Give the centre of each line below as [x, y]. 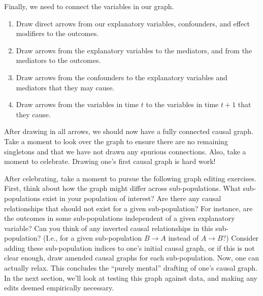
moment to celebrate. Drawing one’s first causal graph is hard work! [110, 161]
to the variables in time [182, 104]
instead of [184, 238]
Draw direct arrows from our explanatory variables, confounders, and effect [133, 23]
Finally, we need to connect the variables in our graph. [89, 6]
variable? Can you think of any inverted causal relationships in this [109, 228]
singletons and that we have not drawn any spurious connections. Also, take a [125, 151]
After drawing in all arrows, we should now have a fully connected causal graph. [129, 131]
